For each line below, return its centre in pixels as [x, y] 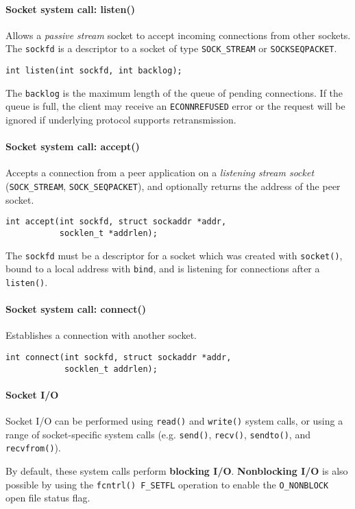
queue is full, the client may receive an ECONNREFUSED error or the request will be [175, 106]
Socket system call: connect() [76, 309]
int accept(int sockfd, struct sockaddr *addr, [116, 222]
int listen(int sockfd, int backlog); [94, 71]
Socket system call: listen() [70, 9]
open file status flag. [48, 498]
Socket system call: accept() [73, 146]
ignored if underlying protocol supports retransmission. [121, 120]
